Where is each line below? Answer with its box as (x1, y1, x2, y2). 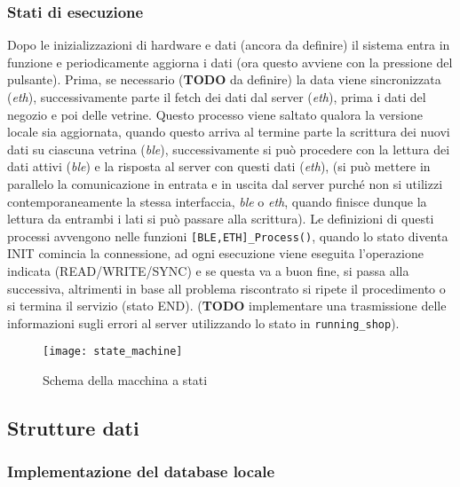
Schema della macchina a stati (43, 371, 208, 389)
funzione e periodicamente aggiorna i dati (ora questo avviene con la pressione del (7, 52, 453, 71)
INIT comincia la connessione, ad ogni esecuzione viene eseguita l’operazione (7, 244, 424, 263)
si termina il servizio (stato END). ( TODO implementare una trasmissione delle (7, 296, 447, 315)
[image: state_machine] (43, 345, 183, 358)
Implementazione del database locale (7, 460, 275, 483)
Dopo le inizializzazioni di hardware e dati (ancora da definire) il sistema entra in (7, 35, 450, 54)
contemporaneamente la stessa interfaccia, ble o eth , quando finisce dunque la (7, 192, 427, 210)
